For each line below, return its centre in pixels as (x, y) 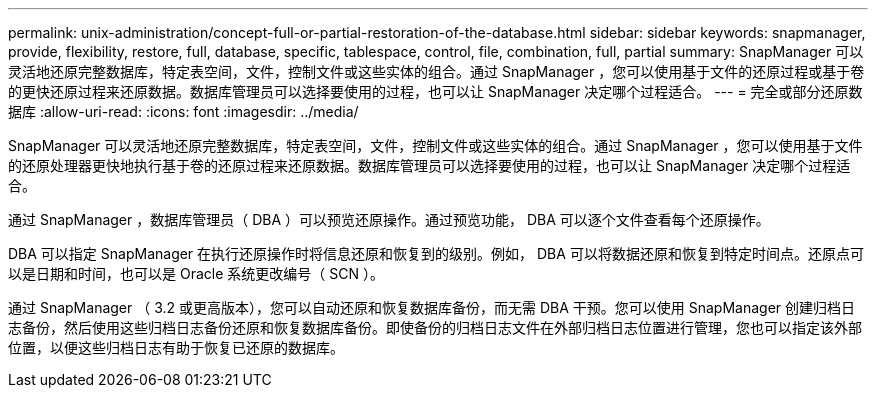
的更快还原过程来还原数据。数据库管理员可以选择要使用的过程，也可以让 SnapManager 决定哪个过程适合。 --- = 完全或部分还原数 (435, 91)
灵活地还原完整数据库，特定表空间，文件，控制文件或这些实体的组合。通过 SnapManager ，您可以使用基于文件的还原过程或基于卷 (436, 71)
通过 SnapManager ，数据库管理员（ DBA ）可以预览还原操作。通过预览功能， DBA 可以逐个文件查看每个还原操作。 (389, 219)
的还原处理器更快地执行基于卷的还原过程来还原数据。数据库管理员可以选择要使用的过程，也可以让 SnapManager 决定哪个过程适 (429, 165)
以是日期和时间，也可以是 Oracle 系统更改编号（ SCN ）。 (196, 273)
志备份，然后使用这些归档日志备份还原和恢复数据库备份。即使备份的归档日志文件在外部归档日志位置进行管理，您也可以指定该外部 (435, 327)
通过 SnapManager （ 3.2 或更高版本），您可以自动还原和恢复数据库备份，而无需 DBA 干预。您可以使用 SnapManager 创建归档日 (432, 307)
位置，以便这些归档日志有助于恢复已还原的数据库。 (176, 347)
